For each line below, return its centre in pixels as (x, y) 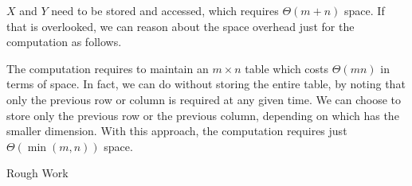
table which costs (287, 68)
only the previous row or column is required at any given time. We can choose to (204, 99)
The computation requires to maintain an (108, 68)
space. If (365, 10)
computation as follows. (64, 42)
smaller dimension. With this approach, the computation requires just (177, 131)
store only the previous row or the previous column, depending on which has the (203, 115)
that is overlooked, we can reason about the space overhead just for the (180, 26)
